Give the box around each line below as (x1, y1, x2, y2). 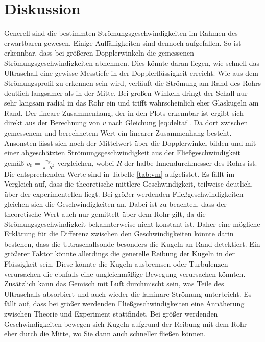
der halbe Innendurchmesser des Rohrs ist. (124, 157, 257, 168)
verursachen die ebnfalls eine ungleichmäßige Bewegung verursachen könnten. (4, 268, 246, 279)
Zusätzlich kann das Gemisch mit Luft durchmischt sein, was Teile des (4, 278, 224, 289)
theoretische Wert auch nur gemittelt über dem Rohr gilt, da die (4, 208, 206, 219)
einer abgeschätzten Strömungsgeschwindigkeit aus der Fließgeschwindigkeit (4, 147, 241, 158)
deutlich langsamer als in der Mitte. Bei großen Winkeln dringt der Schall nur (4, 87, 248, 98)
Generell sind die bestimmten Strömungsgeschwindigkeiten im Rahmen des (4, 28, 238, 38)
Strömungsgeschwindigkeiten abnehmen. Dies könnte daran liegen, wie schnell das (4, 57, 259, 68)
